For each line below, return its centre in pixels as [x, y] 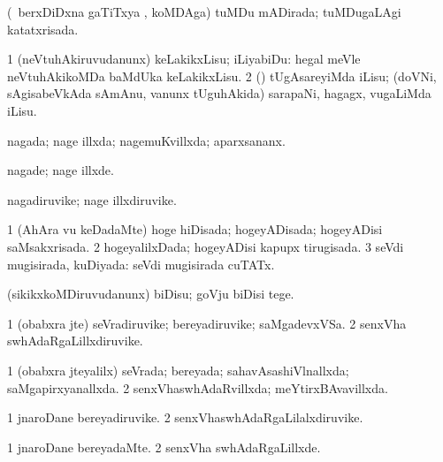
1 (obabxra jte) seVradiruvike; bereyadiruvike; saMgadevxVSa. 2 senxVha [207, 323]
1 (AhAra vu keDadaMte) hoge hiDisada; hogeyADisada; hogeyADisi [195, 229]
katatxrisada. [43, 29]
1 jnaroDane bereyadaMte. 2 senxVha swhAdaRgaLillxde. [164, 447]
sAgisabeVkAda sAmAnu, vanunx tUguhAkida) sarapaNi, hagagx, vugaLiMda [219, 93]
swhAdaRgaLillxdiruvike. [75, 341]
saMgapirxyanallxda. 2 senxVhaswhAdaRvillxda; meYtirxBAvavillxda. [198, 387]
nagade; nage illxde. [61, 170]
